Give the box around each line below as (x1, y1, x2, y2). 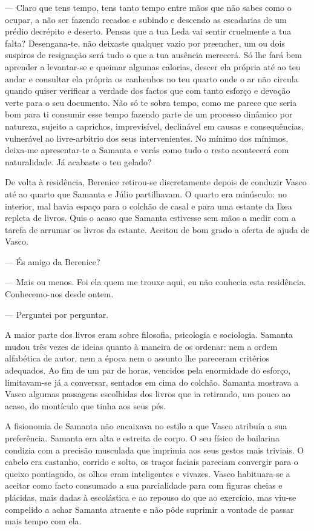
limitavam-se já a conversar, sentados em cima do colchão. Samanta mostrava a (5, 375, 299, 388)
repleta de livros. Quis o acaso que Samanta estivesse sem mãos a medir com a (5, 211, 296, 224)
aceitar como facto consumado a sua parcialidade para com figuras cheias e (5, 479, 283, 492)
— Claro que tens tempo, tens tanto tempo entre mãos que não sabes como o (5, 1, 292, 13)
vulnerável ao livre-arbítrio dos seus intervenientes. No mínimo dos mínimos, (5, 131, 289, 144)
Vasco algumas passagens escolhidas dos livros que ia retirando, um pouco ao (5, 388, 290, 400)
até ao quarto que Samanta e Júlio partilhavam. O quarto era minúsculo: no (5, 187, 287, 200)
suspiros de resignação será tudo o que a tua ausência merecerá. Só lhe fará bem (5, 48, 303, 61)
